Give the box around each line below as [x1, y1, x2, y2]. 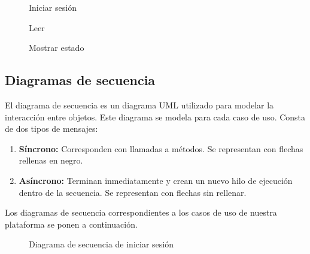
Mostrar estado [29, 41, 84, 54]
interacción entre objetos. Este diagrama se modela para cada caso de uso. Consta [5, 110, 306, 123]
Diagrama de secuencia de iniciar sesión [29, 238, 174, 250]
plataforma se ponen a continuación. [5, 217, 138, 230]
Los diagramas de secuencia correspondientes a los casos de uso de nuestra [5, 206, 277, 219]
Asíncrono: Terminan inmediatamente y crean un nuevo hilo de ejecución [19, 174, 293, 186]
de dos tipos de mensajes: [5, 122, 98, 135]
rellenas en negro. [19, 154, 83, 167]
